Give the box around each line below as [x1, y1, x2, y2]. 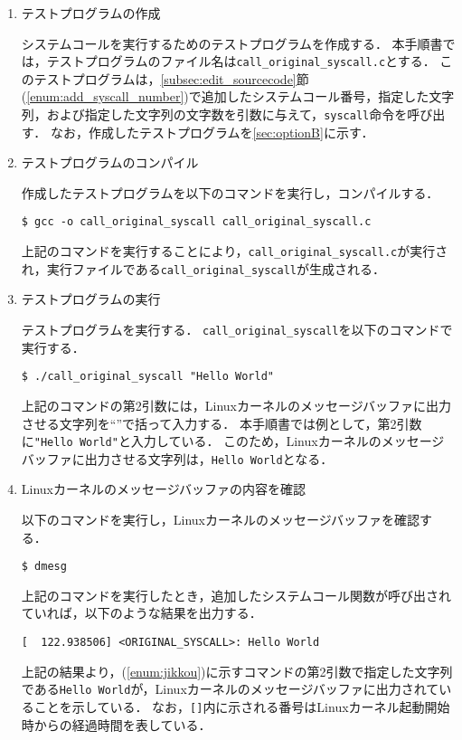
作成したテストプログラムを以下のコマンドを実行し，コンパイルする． [21, 183, 439, 202]
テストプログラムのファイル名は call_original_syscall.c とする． [46, 52, 436, 71]
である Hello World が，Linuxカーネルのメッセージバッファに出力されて [21, 679, 439, 698]
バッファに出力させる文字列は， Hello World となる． [21, 449, 334, 468]
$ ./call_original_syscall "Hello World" [21, 370, 274, 384]
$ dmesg [21, 560, 67, 574]
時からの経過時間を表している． [21, 715, 212, 734]
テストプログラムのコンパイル [21, 153, 199, 172]
